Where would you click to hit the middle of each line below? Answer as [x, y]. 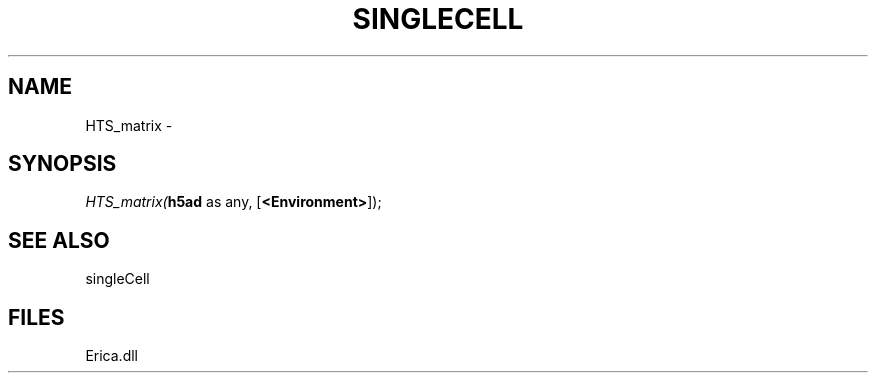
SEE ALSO [59, 240]
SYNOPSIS [62, 164]
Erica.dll [111, 356]
